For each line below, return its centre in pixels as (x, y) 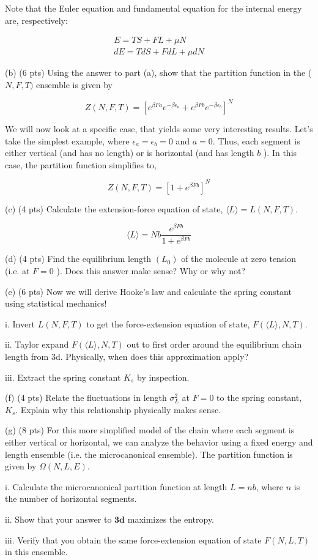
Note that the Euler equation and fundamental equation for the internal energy (153, 8)
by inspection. (163, 377)
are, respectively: (36, 20)
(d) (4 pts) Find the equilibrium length (78, 259)
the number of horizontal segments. (71, 498)
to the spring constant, (259, 398)
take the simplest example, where (67, 140)
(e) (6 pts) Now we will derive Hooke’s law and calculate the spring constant (148, 291)
